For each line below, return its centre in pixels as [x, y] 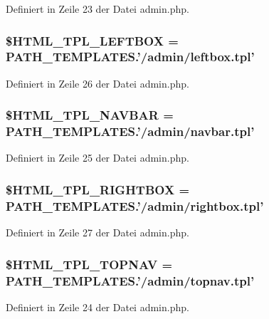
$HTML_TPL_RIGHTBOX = [98, 189]
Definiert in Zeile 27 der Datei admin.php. [97, 232]
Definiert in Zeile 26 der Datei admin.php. [97, 83]
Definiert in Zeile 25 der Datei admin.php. [97, 158]
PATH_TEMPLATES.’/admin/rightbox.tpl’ [135, 205]
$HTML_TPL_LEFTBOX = [92, 40]
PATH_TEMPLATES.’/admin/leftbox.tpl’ [130, 57]
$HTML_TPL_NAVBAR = [90, 115]
